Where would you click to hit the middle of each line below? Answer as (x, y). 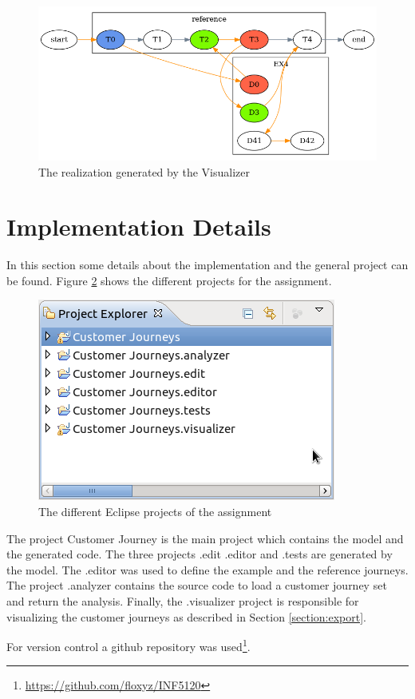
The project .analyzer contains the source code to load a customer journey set (197, 585)
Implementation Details (139, 226)
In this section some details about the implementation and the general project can (207, 265)
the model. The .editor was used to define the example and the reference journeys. (207, 569)
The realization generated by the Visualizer (144, 171)
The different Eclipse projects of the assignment (155, 512)
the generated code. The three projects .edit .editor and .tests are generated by (200, 554)
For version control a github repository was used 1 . (128, 645)
